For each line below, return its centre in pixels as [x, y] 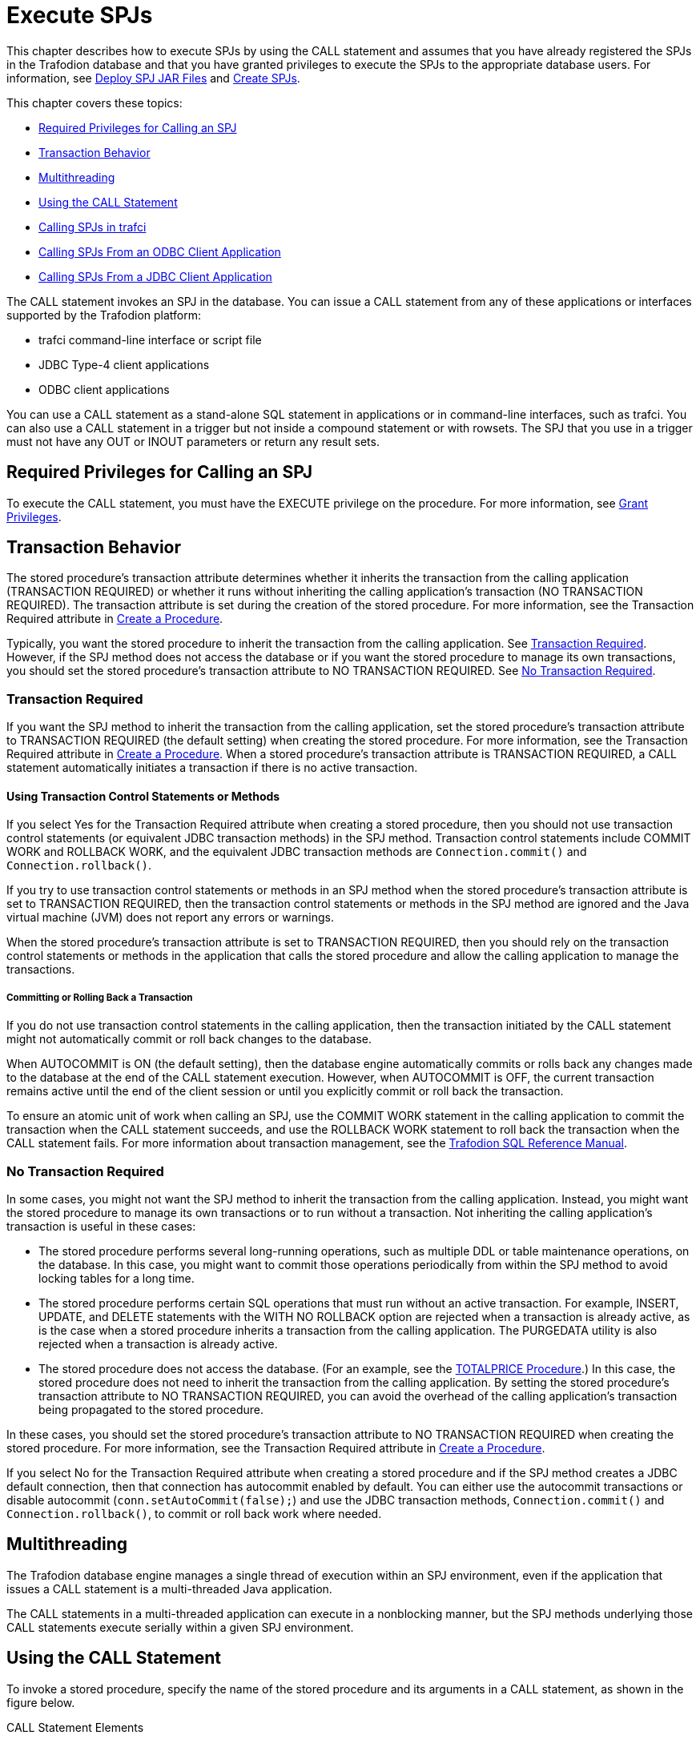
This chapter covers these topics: [95, 102]
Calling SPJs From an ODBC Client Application [160, 251]
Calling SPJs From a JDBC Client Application [155, 276]
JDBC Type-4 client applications [124, 364]
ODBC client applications [104, 389]
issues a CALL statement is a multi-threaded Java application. [169, 1588]
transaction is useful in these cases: [101, 1226]
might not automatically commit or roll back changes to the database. [189, 1039]
